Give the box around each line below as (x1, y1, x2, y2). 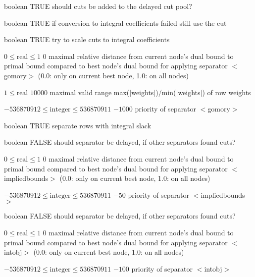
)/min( (155, 87, 176, 97)
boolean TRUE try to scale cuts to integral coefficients (4, 34, 170, 45)
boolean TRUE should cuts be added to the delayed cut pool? (4, 1, 192, 11)
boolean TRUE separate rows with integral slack (4, 120, 152, 130)
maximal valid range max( (50, 87, 130, 97)
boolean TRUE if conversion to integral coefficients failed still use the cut (4, 17, 227, 28)
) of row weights (202, 87, 251, 97)
